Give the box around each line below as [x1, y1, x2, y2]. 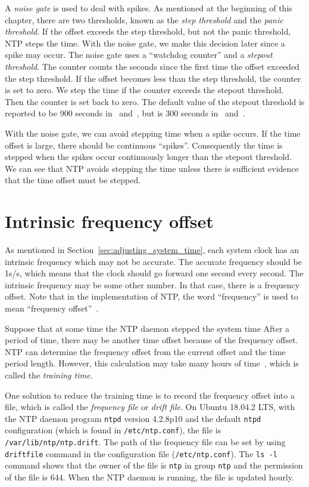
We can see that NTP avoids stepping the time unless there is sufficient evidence [5, 162, 299, 174]
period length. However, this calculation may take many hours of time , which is [5, 357, 299, 369]
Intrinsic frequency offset [5, 209, 214, 233]
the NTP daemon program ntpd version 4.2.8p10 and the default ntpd [5, 412, 261, 424]
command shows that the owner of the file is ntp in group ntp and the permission [5, 459, 303, 471]
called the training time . [5, 368, 93, 381]
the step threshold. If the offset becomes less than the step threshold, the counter [5, 72, 301, 84]
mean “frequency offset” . [5, 302, 99, 314]
